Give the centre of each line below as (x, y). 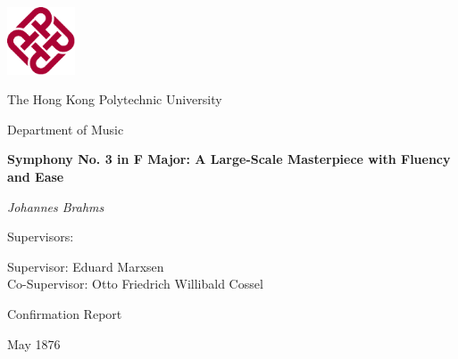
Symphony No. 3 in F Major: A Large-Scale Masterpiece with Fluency (229, 159)
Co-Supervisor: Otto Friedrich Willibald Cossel (135, 284)
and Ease (36, 176)
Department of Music (66, 129)
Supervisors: (41, 237)
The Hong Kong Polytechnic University (115, 99)
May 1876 (34, 343)
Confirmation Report (65, 313)
